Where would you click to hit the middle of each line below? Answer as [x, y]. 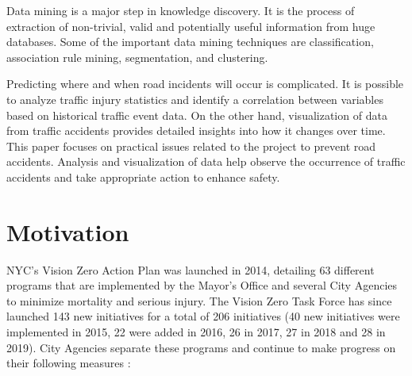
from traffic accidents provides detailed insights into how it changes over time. [196, 130]
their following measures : [69, 363]
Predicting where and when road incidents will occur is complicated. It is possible [205, 84]
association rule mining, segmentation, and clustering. [137, 57]
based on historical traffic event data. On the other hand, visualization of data [197, 115]
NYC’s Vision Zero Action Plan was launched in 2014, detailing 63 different [191, 269]
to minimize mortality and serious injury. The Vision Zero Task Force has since [199, 300]
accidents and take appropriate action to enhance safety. [143, 176]
